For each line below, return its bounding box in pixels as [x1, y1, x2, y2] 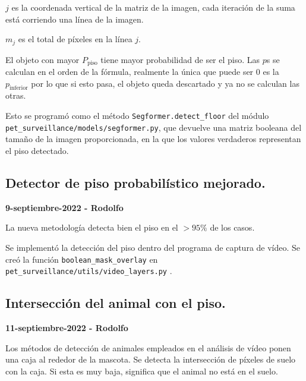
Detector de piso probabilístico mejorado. [5, 173, 266, 191]
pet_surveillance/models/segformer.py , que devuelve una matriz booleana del [5, 121, 302, 133]
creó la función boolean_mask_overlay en [5, 253, 158, 265]
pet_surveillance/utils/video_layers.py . [5, 265, 172, 277]
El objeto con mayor [5, 53, 80, 65]
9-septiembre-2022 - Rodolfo [5, 201, 124, 213]
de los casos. [210, 221, 255, 234]
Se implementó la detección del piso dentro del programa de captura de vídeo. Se [5, 241, 301, 253]
